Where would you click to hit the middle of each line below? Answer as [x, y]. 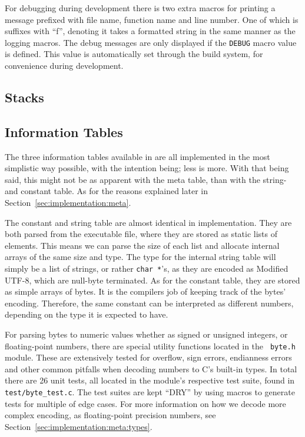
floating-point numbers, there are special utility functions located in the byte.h [150, 346]
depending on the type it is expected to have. [87, 314]
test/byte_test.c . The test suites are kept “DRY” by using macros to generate [150, 392]
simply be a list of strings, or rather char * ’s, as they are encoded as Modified [147, 268]
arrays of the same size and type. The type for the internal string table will [140, 257]
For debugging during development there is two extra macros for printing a [140, 8]
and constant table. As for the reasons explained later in [106, 191]
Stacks [24, 97]
